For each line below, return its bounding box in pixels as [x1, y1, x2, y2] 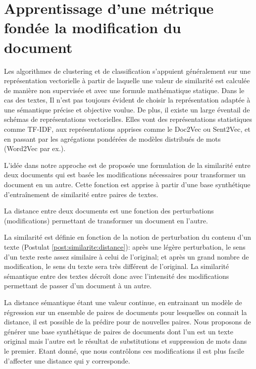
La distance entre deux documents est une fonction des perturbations [4, 206, 214, 216]
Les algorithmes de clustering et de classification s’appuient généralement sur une [4, 65, 251, 76]
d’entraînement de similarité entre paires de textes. [4, 189, 158, 199]
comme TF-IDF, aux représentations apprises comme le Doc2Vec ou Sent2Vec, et [4, 124, 251, 134]
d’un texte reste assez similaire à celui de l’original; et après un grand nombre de [4, 251, 249, 262]
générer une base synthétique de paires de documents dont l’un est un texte [4, 326, 233, 336]
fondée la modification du [4, 17, 181, 38]
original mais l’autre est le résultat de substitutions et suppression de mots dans [4, 336, 247, 346]
